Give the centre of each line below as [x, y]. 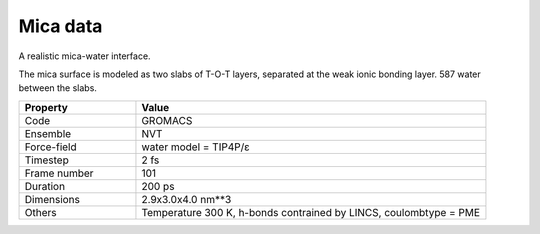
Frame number [59, 173]
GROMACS [167, 120]
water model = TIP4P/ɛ [195, 147]
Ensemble [48, 133]
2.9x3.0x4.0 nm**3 [186, 199]
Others [40, 212]
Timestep [46, 160]
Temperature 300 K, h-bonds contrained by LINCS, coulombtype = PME [310, 212]
